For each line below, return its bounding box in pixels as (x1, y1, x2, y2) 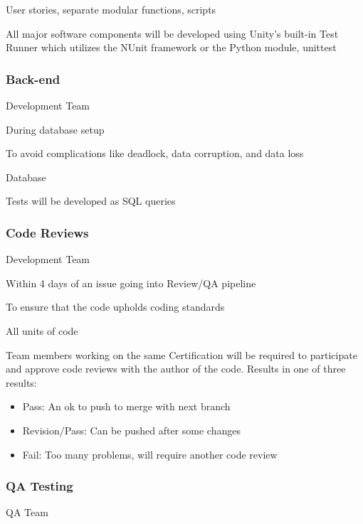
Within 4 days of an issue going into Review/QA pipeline (6, 275, 256, 290)
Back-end (6, 70, 60, 87)
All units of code (6, 323, 78, 338)
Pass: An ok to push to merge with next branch (22, 399, 231, 414)
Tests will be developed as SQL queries (6, 193, 176, 208)
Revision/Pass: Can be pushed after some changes (22, 422, 241, 437)
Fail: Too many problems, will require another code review (22, 447, 278, 461)
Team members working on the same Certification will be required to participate (6, 347, 357, 362)
